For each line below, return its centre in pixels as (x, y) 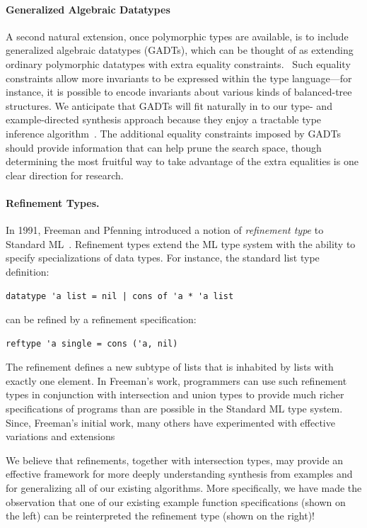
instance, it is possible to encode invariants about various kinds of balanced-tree (179, 92)
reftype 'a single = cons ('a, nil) (92, 343)
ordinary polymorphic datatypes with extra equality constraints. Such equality (178, 63)
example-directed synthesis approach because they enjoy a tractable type (164, 119)
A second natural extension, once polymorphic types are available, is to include (177, 36)
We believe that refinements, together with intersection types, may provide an (175, 460)
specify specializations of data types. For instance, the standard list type (163, 258)
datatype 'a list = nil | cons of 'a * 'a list (120, 296)
